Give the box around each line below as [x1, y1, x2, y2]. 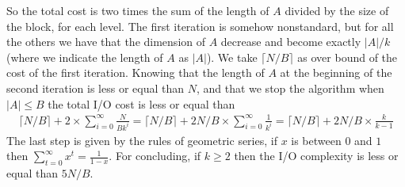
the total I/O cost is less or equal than [48, 95, 235, 112]
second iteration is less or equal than [6, 79, 184, 96]
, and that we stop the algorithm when [196, 79, 384, 96]
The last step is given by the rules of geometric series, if [6, 132, 277, 148]
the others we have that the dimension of [6, 33, 206, 50]
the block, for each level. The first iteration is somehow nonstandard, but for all [6, 17, 394, 34]
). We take [206, 48, 258, 65]
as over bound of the [297, 48, 398, 65]
